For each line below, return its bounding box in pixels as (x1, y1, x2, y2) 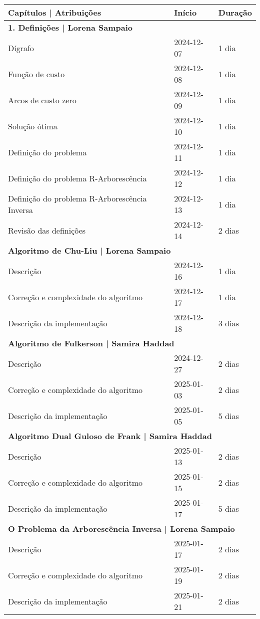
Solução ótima (8, 120, 57, 132)
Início (174, 7, 197, 18)
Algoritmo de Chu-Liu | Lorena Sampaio (8, 245, 171, 256)
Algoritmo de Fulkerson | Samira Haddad (8, 337, 174, 349)
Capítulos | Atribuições (8, 7, 101, 18)
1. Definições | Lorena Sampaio (8, 22, 133, 33)
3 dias (218, 317, 239, 329)
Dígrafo (8, 42, 34, 54)
